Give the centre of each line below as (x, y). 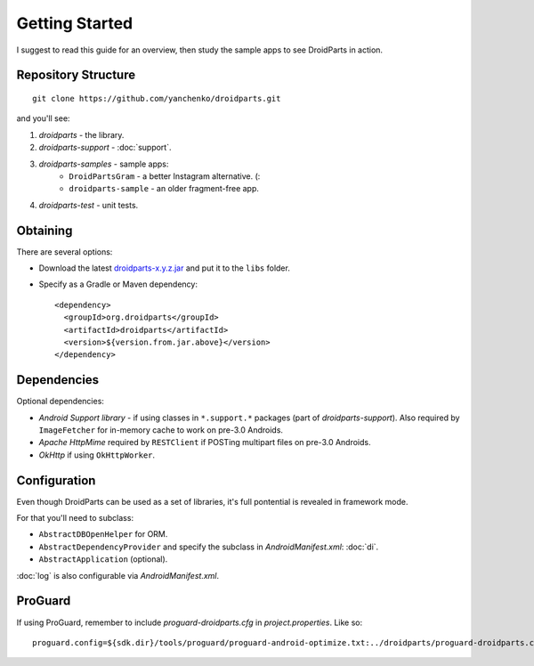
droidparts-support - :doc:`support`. (105, 148)
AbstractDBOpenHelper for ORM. (103, 534)
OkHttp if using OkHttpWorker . (97, 455)
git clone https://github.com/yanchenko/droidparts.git (157, 98)
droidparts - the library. (81, 134)
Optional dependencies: (60, 402)
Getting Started (75, 23)
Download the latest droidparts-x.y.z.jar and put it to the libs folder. (165, 268)
